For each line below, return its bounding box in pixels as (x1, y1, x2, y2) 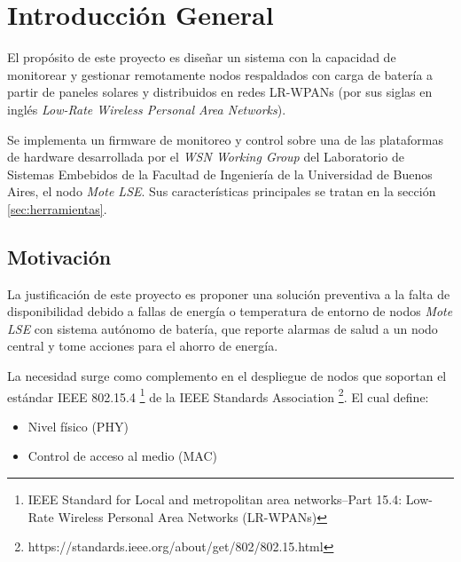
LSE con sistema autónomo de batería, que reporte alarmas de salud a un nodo (7, 319, 438, 337)
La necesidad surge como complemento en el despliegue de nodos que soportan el (7, 367, 447, 385)
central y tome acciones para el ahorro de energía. (7, 336, 278, 355)
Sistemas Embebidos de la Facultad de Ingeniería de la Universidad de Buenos (7, 164, 433, 183)
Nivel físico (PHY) (27, 416, 129, 435)
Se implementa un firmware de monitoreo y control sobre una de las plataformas (7, 130, 443, 148)
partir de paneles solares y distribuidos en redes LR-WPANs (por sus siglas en (7, 83, 433, 101)
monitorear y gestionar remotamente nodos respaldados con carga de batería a (7, 65, 434, 83)
